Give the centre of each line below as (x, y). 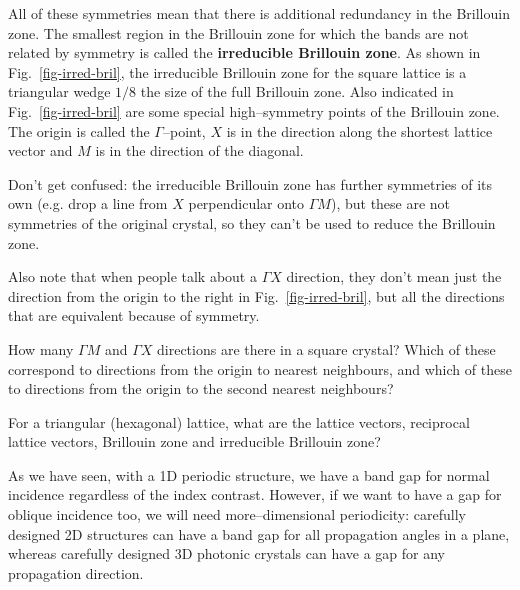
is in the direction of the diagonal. (199, 150)
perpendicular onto (246, 203)
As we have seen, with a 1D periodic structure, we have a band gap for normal (249, 474)
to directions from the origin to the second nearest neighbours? (201, 388)
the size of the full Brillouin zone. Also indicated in (297, 91)
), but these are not (390, 203)
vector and (40, 150)
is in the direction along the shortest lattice (359, 130)
